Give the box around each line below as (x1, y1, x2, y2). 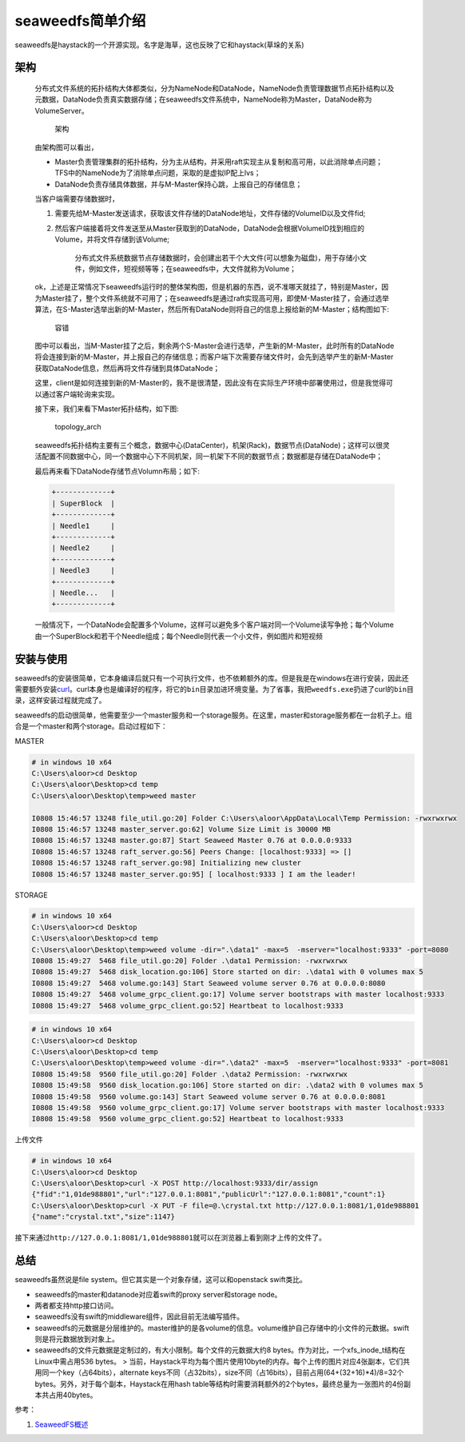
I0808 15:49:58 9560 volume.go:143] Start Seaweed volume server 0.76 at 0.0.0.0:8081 (31, 1092, 386, 1101)
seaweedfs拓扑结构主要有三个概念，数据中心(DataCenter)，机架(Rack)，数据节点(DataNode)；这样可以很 (34, 440, 384, 449)
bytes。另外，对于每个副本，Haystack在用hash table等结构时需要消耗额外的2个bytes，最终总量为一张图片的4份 (34, 1379, 404, 1388)
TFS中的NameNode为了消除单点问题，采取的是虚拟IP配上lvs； (54, 168, 261, 178)
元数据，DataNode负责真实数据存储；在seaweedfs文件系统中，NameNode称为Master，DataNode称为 (34, 94, 372, 104)
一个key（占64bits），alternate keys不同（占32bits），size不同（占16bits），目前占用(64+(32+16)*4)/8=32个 (48, 1368, 404, 1377)
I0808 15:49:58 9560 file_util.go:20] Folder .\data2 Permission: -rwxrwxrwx (31, 1069, 348, 1079)
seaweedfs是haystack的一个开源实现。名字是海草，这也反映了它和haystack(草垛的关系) (14, 40, 304, 50)
